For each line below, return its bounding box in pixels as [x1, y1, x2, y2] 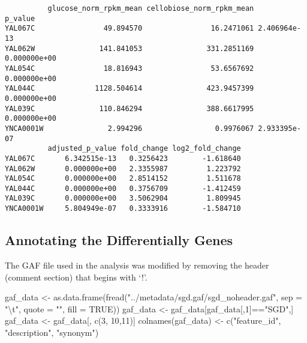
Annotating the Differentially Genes [5, 231, 233, 249]
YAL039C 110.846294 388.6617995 [5, 104, 254, 113]
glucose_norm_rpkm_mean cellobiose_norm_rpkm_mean [47, 4, 254, 13]
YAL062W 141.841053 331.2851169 [5, 44, 254, 53]
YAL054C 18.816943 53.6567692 [5, 64, 254, 73]
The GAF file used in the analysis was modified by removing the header [5, 258, 269, 271]
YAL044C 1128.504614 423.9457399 [5, 84, 254, 93]
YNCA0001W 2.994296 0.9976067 [5, 124, 254, 133]
